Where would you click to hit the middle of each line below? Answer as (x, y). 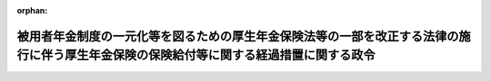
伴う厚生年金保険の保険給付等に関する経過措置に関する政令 (208, 55)
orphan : (32, 10)
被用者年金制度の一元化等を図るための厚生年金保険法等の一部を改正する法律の (238, 36)
